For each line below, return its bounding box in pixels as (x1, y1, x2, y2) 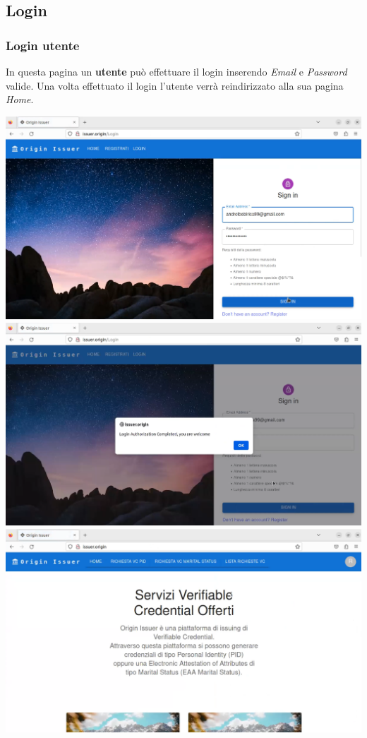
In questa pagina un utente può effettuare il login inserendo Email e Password (6, 64, 347, 78)
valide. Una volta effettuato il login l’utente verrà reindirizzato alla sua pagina (6, 78, 344, 93)
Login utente (6, 36, 80, 54)
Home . (6, 92, 34, 107)
